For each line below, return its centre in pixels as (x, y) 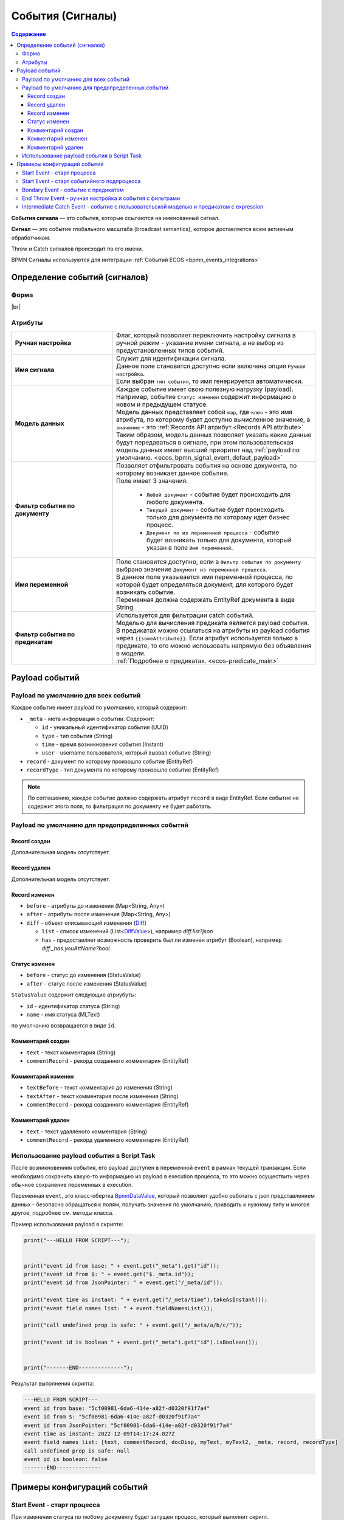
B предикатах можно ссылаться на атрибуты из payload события (213, 630)
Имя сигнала (35, 370)
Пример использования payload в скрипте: (67, 1224)
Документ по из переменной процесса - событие (213, 532)
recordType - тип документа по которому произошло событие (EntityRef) (123, 770)
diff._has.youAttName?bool (76, 948)
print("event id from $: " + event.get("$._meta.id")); (109, 1274)
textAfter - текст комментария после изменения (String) (102, 1096)
